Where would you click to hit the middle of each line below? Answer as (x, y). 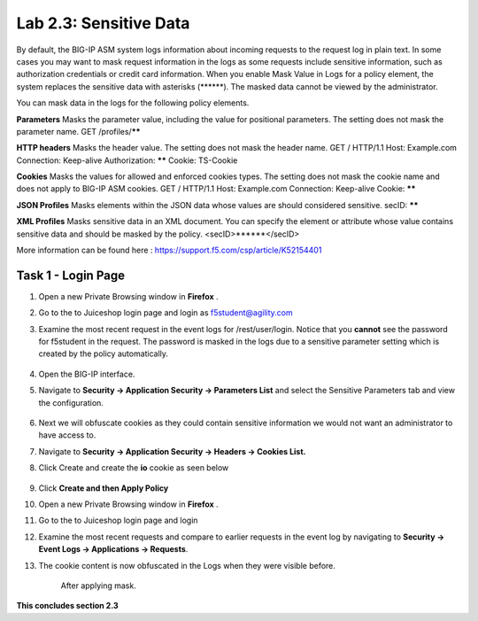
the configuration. (71, 402)
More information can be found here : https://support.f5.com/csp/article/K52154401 (169, 250)
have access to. (67, 435)
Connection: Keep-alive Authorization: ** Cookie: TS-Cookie (127, 160)
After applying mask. (98, 586)
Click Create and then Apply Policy (104, 488)
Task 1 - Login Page (71, 275)
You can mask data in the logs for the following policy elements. (133, 103)
